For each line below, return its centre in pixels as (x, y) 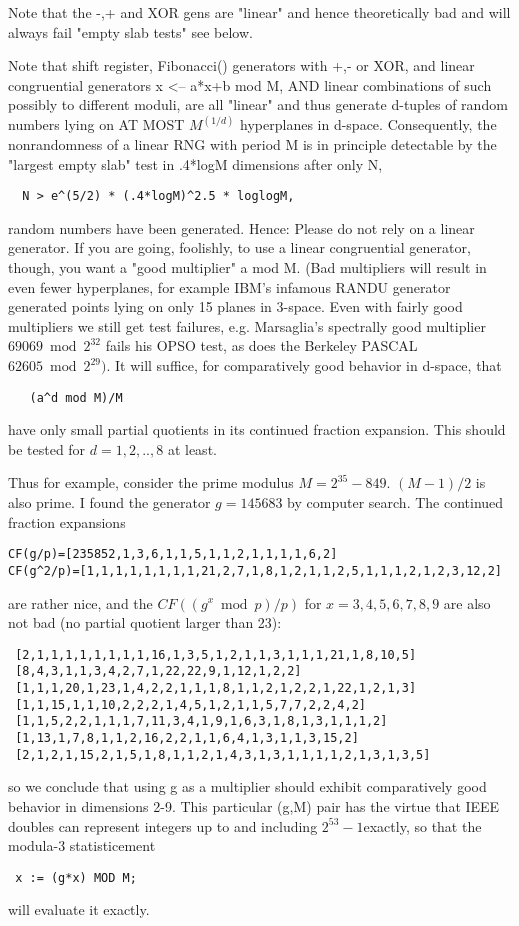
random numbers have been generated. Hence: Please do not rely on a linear (241, 227)
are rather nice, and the (80, 602)
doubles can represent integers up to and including (163, 825)
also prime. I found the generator (109, 502)
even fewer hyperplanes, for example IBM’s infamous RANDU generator (229, 286)
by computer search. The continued (395, 502)
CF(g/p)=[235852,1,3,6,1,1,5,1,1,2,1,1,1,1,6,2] (173, 554)
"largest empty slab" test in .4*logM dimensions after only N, (195, 163)
